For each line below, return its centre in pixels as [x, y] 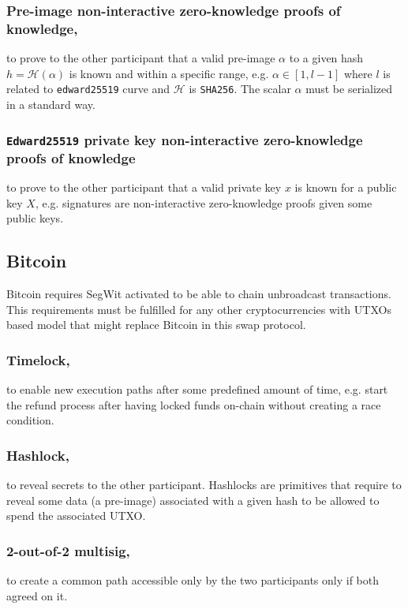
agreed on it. [37, 595]
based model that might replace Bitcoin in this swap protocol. [156, 325]
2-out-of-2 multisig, [68, 550]
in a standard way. [51, 104]
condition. [30, 420]
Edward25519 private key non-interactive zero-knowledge [185, 139]
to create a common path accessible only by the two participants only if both [193, 580]
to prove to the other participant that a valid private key [144, 187]
